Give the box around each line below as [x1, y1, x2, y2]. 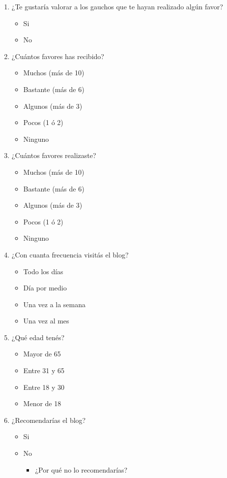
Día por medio [23, 283, 67, 293]
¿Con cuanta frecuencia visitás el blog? [11, 249, 129, 259]
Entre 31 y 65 [23, 365, 65, 376]
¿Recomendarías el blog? [11, 414, 86, 425]
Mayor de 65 [23, 349, 61, 359]
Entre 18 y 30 [23, 382, 65, 392]
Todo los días [23, 266, 63, 276]
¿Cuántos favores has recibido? [11, 51, 104, 61]
